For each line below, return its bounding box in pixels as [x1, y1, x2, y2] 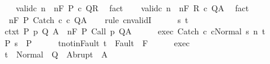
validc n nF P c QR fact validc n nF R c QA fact [15, 2, 249, 14]
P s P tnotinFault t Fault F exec [4, 36, 190, 49]
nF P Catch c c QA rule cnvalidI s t [8, 13, 189, 25]
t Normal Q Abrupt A [4, 48, 108, 60]
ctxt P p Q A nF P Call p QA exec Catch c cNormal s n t [4, 25, 265, 37]
